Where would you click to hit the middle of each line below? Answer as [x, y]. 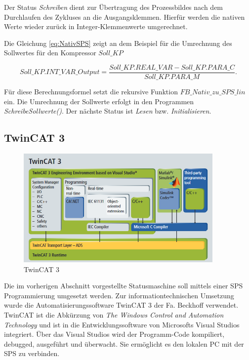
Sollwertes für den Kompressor [50, 53]
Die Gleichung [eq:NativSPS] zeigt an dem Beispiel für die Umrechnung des [118, 43]
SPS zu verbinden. [32, 353]
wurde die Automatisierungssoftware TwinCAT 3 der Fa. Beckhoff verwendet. [121, 305]
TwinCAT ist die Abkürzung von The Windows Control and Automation [114, 315]
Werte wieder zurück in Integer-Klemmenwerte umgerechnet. [96, 26]
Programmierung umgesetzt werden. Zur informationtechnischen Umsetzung [119, 295]
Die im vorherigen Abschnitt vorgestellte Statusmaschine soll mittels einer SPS [124, 286]
